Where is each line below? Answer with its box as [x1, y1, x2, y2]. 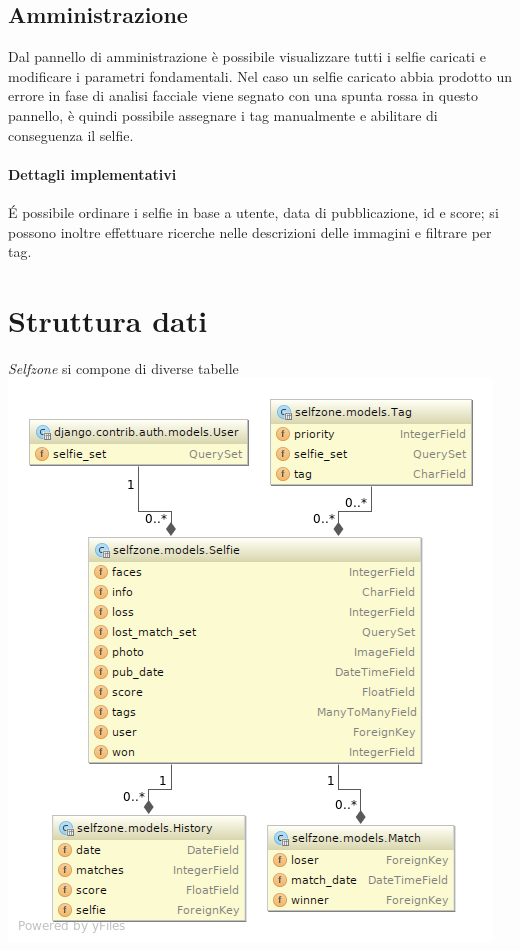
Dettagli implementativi [8, 163, 177, 184]
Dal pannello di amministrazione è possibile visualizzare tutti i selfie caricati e [8, 46, 486, 67]
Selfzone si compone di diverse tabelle [8, 357, 239, 378]
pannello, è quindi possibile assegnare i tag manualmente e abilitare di [8, 104, 438, 125]
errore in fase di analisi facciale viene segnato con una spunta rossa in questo [8, 85, 479, 106]
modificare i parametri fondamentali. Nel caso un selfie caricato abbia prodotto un [8, 65, 512, 86]
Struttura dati [8, 299, 208, 340]
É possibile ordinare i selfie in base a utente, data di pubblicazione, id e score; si [8, 201, 499, 222]
